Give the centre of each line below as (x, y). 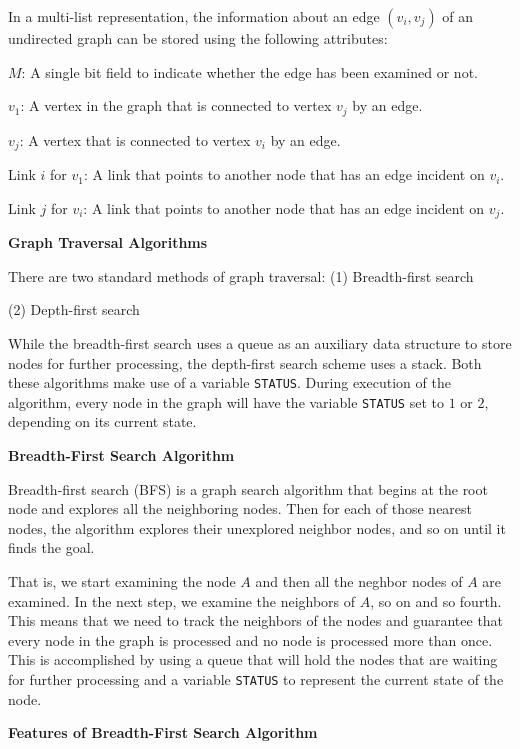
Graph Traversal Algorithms (108, 242)
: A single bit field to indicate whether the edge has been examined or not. (249, 71)
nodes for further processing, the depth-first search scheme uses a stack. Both (245, 362)
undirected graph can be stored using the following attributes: (198, 38)
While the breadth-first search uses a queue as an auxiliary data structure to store (260, 342)
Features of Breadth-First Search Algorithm (163, 732)
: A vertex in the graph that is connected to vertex (176, 105)
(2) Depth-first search (74, 309)
